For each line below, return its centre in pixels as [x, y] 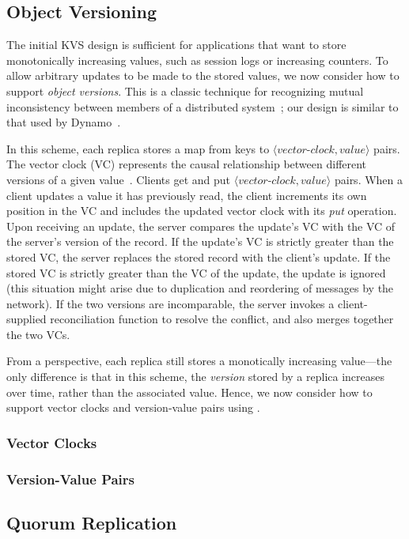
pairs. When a [369, 179]
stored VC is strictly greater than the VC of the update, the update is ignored [196, 272]
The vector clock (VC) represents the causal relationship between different [187, 164]
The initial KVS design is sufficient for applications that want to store [176, 45]
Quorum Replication [92, 522]
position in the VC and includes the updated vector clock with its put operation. [202, 211]
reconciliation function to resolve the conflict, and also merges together [222, 319]
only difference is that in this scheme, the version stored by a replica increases [196, 377]
